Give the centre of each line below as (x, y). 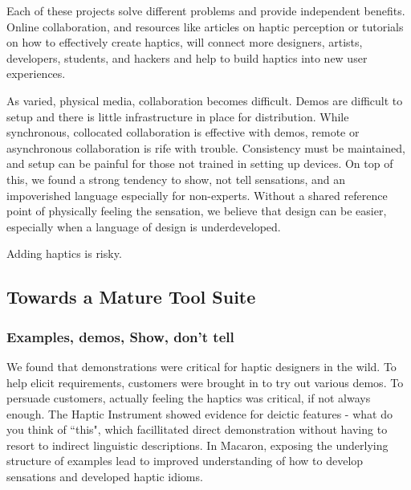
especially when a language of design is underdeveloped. (144, 226)
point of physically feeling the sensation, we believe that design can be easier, (197, 211)
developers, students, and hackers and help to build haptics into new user (187, 57)
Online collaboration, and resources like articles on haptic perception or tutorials (205, 26)
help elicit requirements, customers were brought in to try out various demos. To (205, 382)
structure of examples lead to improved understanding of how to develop (185, 461)
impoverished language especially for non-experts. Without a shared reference (197, 195)
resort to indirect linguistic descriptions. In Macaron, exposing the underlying (197, 445)
